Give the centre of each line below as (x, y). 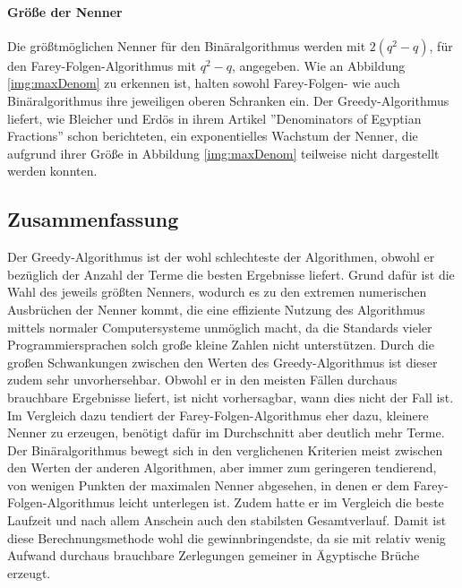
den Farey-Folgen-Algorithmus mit (102, 65)
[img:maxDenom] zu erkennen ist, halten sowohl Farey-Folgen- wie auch (204, 83)
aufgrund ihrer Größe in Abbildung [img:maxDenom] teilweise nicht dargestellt (223, 153)
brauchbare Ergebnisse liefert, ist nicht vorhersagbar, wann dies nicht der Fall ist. (231, 397)
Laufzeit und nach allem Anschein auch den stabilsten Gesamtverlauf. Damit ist (227, 520)
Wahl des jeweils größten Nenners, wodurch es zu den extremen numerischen (217, 292)
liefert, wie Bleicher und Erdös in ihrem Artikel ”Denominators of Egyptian (214, 118)
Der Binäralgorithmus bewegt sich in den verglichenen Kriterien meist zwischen (225, 450)
